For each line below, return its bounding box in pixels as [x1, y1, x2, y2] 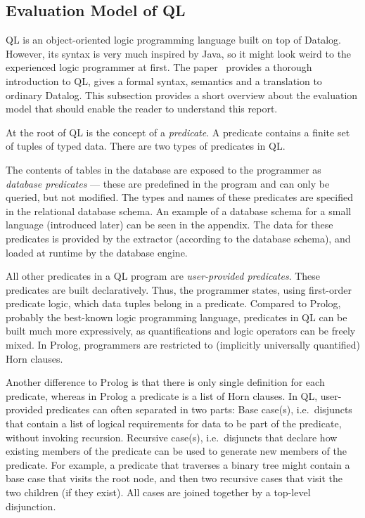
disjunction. [6, 498, 56, 513]
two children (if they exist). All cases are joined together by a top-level [6, 485, 311, 500]
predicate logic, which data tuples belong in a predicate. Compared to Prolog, [6, 296, 341, 311]
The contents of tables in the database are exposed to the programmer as [6, 162, 321, 176]
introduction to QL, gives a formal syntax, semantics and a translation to [6, 73, 322, 88]
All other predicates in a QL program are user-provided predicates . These [6, 268, 321, 283]
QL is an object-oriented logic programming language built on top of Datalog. [6, 32, 342, 47]
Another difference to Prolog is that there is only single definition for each [6, 375, 325, 389]
